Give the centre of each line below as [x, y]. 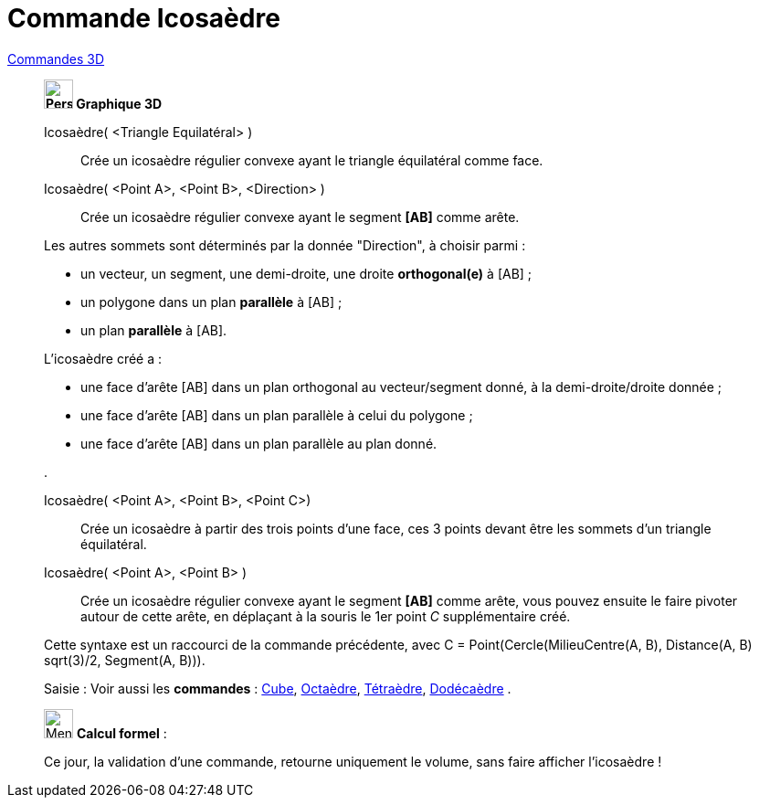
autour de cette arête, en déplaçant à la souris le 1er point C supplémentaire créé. [326, 616]
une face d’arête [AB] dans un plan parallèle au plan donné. [259, 443]
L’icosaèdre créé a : [103, 358]
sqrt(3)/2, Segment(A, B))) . [125, 660]
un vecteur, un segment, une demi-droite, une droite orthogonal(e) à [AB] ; [306, 273]
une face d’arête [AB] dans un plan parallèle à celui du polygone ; [277, 415]
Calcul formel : [121, 733]
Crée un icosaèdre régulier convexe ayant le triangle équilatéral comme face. [312, 160]
